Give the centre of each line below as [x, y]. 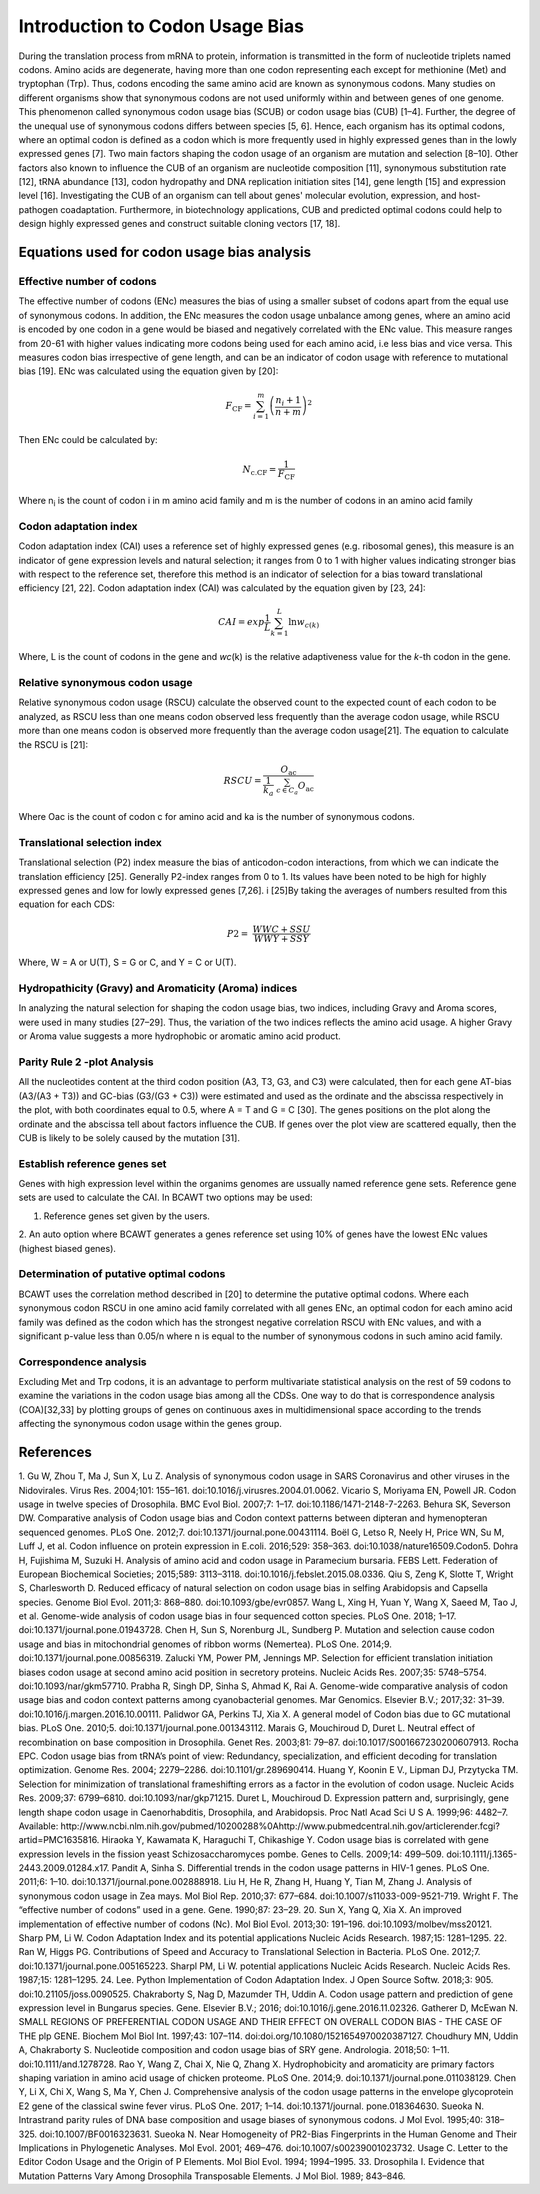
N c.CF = [259, 471]
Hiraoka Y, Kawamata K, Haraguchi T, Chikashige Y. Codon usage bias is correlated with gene [295, 1840]
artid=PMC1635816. [59, 1840]
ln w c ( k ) [304, 623]
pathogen [38, 209]
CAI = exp [241, 622]
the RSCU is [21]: [53, 744]
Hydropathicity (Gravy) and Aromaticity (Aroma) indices [158, 988]
